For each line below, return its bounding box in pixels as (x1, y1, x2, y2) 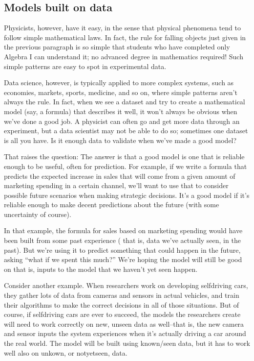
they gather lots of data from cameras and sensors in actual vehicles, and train (4, 290, 239, 300)
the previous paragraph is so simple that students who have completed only (4, 42, 230, 52)
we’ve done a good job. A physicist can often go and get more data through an (4, 116, 240, 126)
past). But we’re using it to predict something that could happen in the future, (4, 244, 241, 255)
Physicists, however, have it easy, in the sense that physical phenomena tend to (4, 23, 241, 33)
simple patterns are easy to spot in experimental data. (4, 61, 167, 71)
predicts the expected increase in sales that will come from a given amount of (4, 170, 235, 181)
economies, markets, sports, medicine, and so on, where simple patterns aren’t (4, 87, 237, 97)
